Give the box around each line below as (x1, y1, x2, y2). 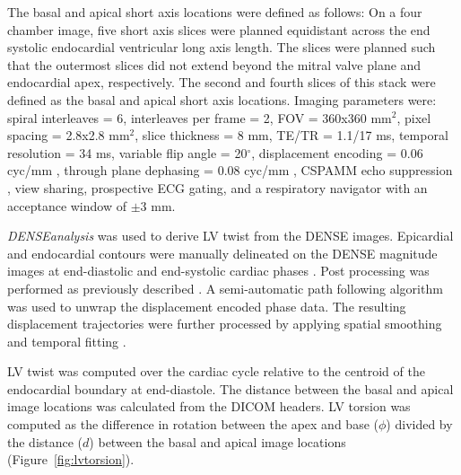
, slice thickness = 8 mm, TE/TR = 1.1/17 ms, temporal (135, 126, 448, 145)
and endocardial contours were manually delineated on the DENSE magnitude (7, 243, 438, 262)
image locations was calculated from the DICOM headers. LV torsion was (7, 397, 411, 416)
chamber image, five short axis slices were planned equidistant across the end (7, 20, 431, 39)
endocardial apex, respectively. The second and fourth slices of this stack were (7, 73, 436, 92)
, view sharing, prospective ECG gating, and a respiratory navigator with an (7, 178, 428, 197)
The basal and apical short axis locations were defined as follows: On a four (7, 3, 422, 21)
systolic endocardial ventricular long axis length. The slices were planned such (7, 38, 436, 57)
